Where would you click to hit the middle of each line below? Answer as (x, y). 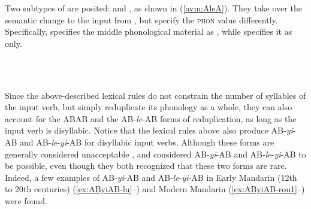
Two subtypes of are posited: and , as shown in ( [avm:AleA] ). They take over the (153, 8)
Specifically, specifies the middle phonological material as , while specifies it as (149, 31)
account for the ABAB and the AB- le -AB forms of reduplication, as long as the (151, 118)
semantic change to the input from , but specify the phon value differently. (141, 19)
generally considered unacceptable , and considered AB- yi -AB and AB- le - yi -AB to (155, 154)
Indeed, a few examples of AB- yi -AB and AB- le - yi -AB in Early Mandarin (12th (151, 177)
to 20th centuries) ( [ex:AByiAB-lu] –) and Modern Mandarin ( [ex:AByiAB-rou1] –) (155, 189)
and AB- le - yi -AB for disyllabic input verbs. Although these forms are (147, 142)
